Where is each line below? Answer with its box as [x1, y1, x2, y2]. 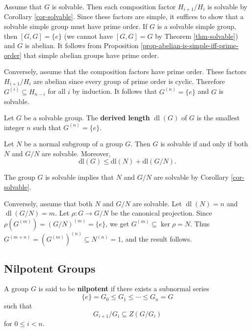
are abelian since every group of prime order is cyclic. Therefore [33, 76, 225, 86]
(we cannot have [64, 30, 113, 41]
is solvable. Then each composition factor [51, 1, 176, 11]
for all [48, 86, 66, 96]
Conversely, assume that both [4, 198, 93, 208]
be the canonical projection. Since [110, 208, 212, 218]
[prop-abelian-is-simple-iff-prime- [141, 40, 239, 51]
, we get [105, 218, 129, 228]
